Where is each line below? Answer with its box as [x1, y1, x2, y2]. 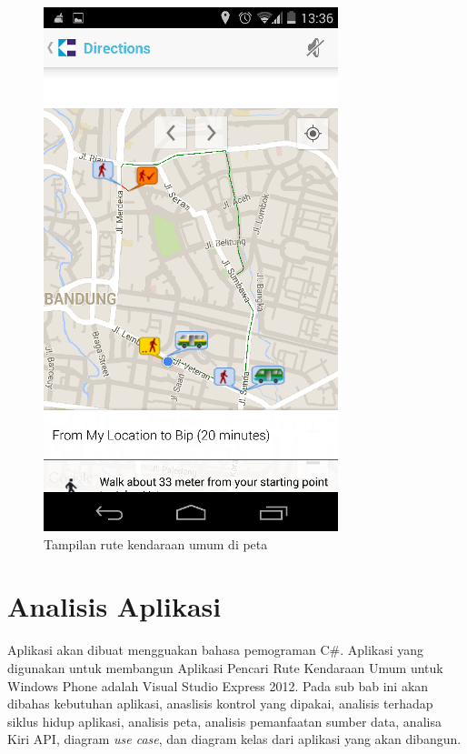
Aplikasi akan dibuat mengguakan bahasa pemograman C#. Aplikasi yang [7, 640, 424, 659]
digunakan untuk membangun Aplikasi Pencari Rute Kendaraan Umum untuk [7, 658, 443, 677]
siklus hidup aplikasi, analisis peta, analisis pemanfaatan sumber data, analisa [7, 711, 442, 730]
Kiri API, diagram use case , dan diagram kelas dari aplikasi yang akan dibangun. [7, 729, 462, 749]
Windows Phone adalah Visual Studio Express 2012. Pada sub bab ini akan [7, 676, 429, 695]
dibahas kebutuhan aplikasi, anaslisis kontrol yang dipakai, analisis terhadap [7, 694, 433, 713]
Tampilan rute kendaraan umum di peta [44, 534, 268, 553]
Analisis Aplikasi [7, 588, 222, 625]
